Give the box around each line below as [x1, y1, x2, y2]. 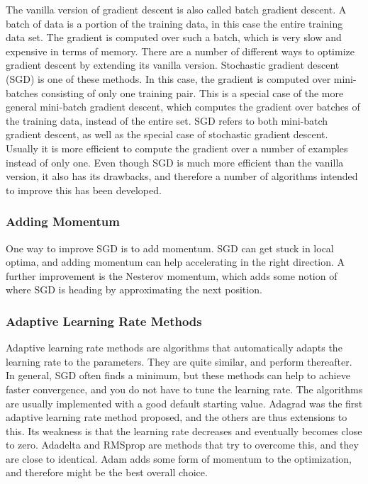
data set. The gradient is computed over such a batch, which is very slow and [6, 30, 342, 45]
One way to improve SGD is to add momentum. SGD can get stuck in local [6, 240, 334, 255]
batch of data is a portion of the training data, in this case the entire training [6, 16, 343, 30]
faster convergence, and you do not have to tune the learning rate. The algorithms [6, 381, 363, 396]
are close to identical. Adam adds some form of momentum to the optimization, [6, 451, 352, 466]
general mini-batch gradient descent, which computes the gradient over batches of [6, 99, 360, 114]
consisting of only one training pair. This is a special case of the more [41, 85, 344, 100]
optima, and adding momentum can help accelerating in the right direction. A [6, 254, 345, 269]
